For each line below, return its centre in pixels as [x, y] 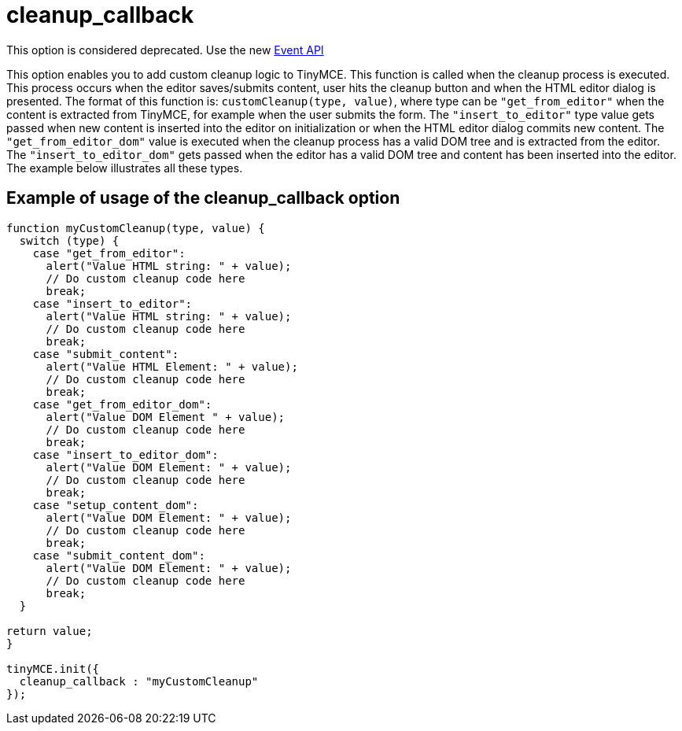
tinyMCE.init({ [53, 668]
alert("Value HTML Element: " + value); [172, 366]
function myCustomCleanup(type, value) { [136, 228]
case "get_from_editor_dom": [122, 404]
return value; [50, 631]
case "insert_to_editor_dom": [125, 454]
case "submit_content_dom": [119, 555]
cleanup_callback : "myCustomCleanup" [139, 681]
